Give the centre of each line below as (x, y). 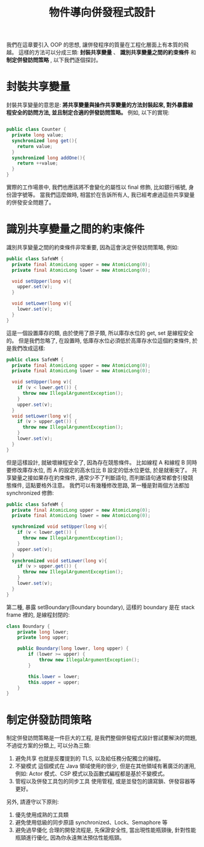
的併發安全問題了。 (30, 202)
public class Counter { (36, 129)
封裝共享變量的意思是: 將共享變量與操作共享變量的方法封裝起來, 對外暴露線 (100, 105)
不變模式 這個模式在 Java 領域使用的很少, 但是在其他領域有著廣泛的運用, (105, 766)
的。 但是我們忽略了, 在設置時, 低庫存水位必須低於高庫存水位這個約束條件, (99, 340)
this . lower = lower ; (54, 676)
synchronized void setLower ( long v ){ (59, 561)
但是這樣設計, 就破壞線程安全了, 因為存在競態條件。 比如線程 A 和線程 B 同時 (102, 462)
